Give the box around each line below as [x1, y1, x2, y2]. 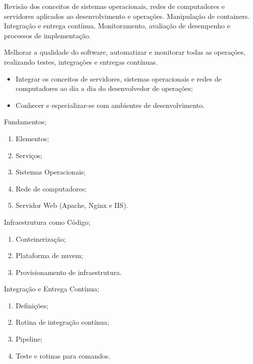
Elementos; [15, 133, 49, 143]
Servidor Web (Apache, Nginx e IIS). [15, 200, 128, 210]
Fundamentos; [4, 116, 47, 127]
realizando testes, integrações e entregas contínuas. [4, 56, 158, 67]
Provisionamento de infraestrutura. [15, 267, 122, 277]
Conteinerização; [15, 233, 66, 244]
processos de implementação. [4, 30, 91, 40]
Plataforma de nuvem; [15, 250, 83, 261]
